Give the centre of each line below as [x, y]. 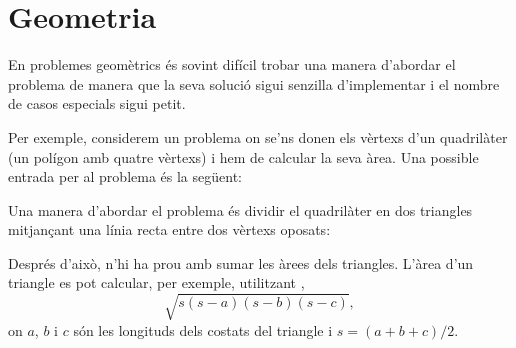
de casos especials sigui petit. [97, 103]
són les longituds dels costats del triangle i [203, 329]
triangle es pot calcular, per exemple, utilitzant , [156, 282]
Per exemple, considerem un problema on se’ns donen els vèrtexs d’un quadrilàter [258, 136]
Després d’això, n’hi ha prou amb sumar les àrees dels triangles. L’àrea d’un [241, 262]
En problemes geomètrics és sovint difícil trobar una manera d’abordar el [232, 64]
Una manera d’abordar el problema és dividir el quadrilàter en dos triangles [240, 209]
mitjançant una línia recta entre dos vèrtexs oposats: [169, 229]
